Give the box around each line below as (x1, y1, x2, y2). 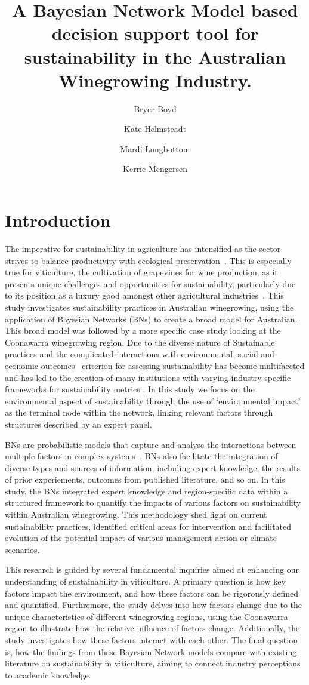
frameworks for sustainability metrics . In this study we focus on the (5, 383, 255, 395)
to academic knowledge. (5, 668, 91, 681)
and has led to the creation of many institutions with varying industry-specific (5, 371, 291, 383)
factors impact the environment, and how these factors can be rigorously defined (5, 586, 299, 599)
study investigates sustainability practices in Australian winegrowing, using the (5, 300, 294, 313)
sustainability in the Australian (24, 44, 286, 69)
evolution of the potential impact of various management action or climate (5, 532, 277, 544)
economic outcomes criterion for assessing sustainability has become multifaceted (5, 359, 305, 371)
